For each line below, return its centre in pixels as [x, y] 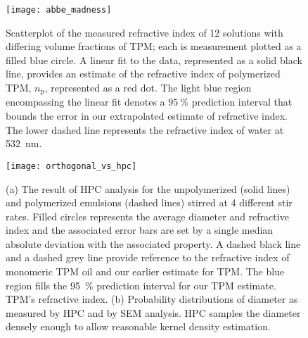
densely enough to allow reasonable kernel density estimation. [138, 326]
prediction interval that [242, 102]
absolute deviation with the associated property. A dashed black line [153, 243]
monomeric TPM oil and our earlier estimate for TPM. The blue [145, 271]
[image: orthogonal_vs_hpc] [71, 166]
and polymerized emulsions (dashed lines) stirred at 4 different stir [149, 202]
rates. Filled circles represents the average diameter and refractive [147, 216]
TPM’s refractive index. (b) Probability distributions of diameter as [152, 299]
